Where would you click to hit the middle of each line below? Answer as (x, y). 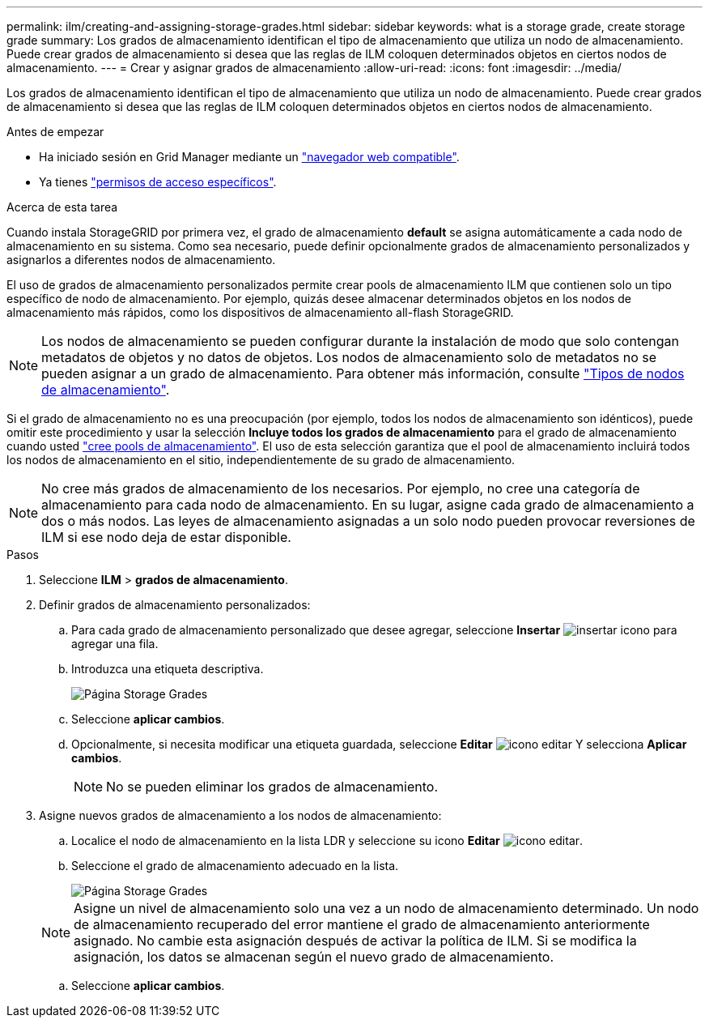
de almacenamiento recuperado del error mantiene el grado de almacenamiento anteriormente (362, 924)
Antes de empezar (55, 132)
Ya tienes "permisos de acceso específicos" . (158, 182)
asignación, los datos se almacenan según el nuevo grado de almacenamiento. (314, 957)
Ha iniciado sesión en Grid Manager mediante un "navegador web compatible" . (249, 157)
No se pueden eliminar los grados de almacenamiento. (272, 787)
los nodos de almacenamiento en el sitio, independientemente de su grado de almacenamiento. (261, 460)
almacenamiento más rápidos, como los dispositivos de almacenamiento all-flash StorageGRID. (260, 312)
